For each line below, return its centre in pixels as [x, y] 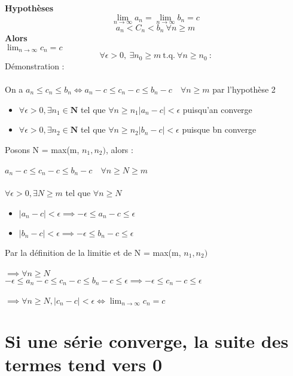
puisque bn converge [219, 129]
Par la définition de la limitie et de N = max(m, [93, 252]
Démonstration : [35, 65]
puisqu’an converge [217, 109]
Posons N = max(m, [42, 149]
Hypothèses [29, 8]
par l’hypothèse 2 [244, 89]
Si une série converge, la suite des [147, 340]
